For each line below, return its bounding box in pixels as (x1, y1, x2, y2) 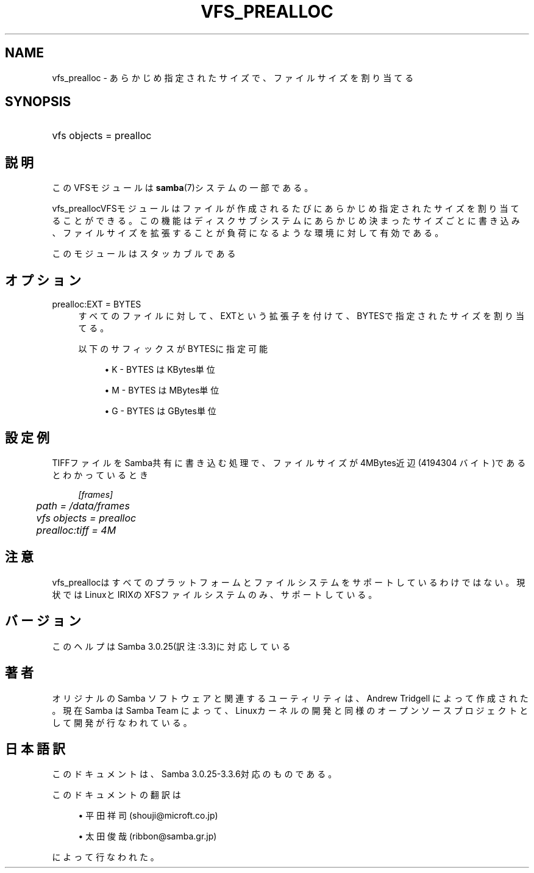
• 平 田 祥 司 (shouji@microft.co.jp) (78, 810, 218, 821)
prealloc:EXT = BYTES (52, 299, 141, 310)
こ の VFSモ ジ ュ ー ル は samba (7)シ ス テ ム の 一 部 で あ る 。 (52, 182, 313, 193)
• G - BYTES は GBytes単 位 (104, 406, 216, 417)
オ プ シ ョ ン (5, 272, 81, 288)
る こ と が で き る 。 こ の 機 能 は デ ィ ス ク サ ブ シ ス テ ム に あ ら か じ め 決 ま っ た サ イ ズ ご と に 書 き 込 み (52, 215, 520, 226)
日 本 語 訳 (5, 741, 65, 756)
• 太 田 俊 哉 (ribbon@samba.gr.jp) (78, 831, 217, 842)
